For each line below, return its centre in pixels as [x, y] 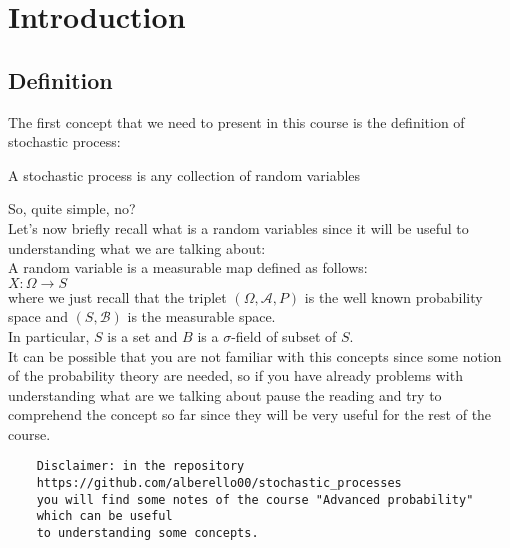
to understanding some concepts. [147, 533]
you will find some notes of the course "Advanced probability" [255, 499]
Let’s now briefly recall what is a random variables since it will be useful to [238, 227]
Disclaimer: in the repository [140, 466]
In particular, [49, 335]
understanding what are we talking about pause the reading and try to [225, 394]
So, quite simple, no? [72, 208]
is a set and [142, 335]
